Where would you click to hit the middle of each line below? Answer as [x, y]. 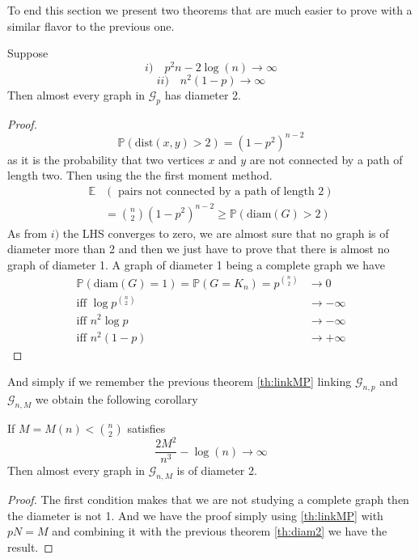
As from [28, 233]
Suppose [28, 53]
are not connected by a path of [326, 159]
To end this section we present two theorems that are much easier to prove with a [210, 10]
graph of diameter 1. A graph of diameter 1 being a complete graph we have [196, 264]
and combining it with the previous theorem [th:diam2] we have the [220, 531]
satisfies [146, 428]
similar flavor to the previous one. [91, 25]
